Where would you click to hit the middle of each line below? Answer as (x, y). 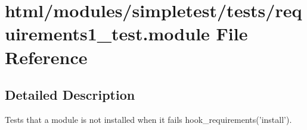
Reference (46, 57)
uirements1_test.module (107, 34)
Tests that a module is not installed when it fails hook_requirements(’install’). (148, 119)
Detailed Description (70, 95)
